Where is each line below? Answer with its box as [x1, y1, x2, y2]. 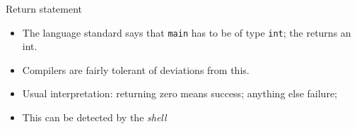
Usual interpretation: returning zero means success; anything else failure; [22, 86, 337, 101]
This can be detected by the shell [22, 110, 167, 125]
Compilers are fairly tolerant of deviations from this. [22, 62, 250, 77]
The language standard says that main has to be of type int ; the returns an [22, 25, 351, 39]
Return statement [6, 1, 83, 16]
